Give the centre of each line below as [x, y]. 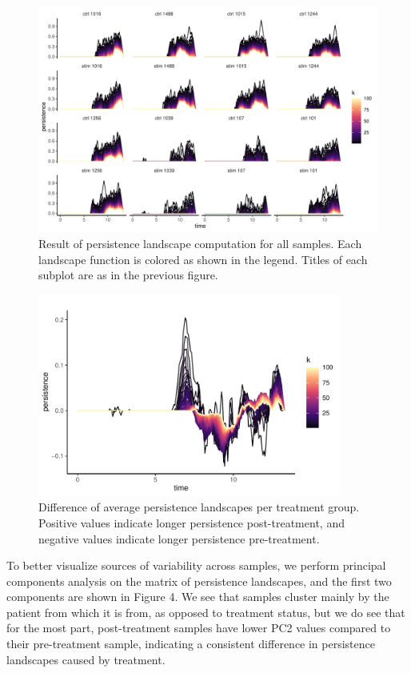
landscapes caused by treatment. [86, 659]
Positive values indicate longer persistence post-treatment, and [192, 522]
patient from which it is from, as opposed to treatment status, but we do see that [206, 612]
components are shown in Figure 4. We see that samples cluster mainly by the [198, 597]
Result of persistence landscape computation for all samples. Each [200, 243]
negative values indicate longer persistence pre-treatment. [179, 538]
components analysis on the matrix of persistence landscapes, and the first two [199, 581]
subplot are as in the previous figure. [128, 275]
